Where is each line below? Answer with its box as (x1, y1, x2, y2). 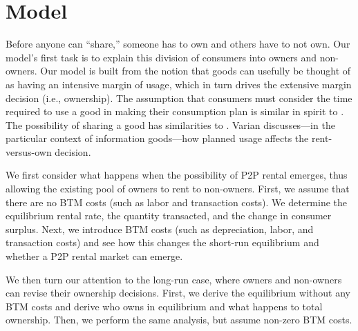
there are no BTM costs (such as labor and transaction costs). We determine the (6, 194, 347, 209)
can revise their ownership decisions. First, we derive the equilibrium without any (6, 285, 350, 300)
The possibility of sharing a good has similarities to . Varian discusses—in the (6, 117, 335, 132)
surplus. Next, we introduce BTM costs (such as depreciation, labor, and (6, 221, 314, 236)
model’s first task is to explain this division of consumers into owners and (6, 50, 317, 64)
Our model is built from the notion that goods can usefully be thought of (40, 63, 351, 78)
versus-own (6, 144, 52, 159)
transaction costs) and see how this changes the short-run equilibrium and (6, 235, 319, 250)
